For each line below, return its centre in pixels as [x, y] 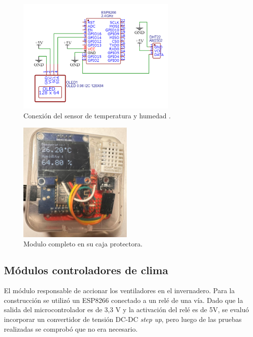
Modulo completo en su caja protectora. [83, 244]
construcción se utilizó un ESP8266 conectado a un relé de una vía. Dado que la [124, 300]
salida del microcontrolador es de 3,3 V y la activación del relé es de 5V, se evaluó [126, 309]
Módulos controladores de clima [86, 270]
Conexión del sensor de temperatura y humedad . [97, 115]
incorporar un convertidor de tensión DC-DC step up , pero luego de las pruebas [123, 319]
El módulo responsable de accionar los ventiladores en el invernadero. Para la [119, 290]
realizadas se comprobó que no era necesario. [71, 328]
